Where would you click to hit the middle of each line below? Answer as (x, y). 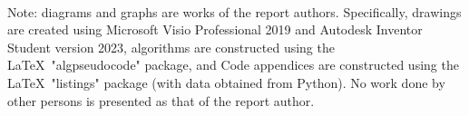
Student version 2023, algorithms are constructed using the (171, 47)
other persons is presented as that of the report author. (161, 100)
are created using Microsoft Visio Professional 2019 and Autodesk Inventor (215, 29)
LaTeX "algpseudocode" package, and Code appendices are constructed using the (233, 65)
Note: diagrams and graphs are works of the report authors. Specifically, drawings (234, 11)
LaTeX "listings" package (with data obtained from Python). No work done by (226, 82)
